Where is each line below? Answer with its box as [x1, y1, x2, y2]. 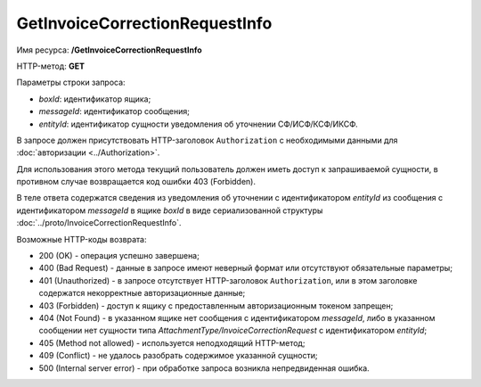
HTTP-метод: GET [16, 61, 85, 71]
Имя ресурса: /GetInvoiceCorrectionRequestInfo [16, 45, 202, 55]
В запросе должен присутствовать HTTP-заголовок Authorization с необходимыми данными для [16, 135, 398, 145]
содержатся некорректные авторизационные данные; [38, 288, 246, 299]
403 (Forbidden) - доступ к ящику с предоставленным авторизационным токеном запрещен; [38, 300, 394, 311]
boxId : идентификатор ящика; [38, 94, 151, 104]
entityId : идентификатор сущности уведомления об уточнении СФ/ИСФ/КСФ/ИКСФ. [38, 119, 358, 129]
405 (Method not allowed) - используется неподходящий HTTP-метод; [38, 337, 306, 348]
